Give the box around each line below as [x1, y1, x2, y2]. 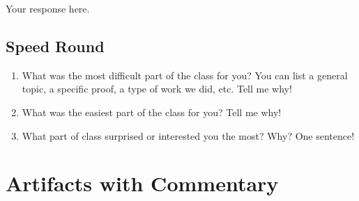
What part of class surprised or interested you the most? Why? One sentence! [22, 128, 355, 143]
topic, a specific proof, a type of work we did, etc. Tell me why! [22, 81, 292, 96]
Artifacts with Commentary [6, 169, 279, 198]
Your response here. [6, 1, 90, 15]
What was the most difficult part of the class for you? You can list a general [22, 67, 348, 82]
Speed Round [6, 35, 105, 56]
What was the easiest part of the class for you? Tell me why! [22, 104, 282, 119]
